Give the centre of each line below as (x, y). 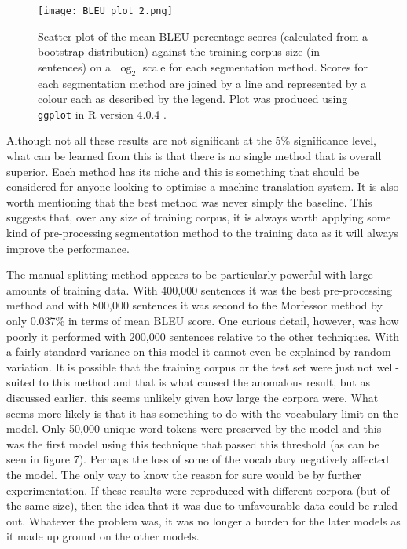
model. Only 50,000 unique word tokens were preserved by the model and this (194, 428)
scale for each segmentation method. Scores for (255, 66)
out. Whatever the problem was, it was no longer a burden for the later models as (203, 520)
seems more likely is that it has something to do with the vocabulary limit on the (202, 413)
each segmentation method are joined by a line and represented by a (202, 83)
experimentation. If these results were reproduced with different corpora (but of (198, 490)
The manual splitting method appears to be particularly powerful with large (190, 274)
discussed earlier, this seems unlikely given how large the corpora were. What (192, 397)
